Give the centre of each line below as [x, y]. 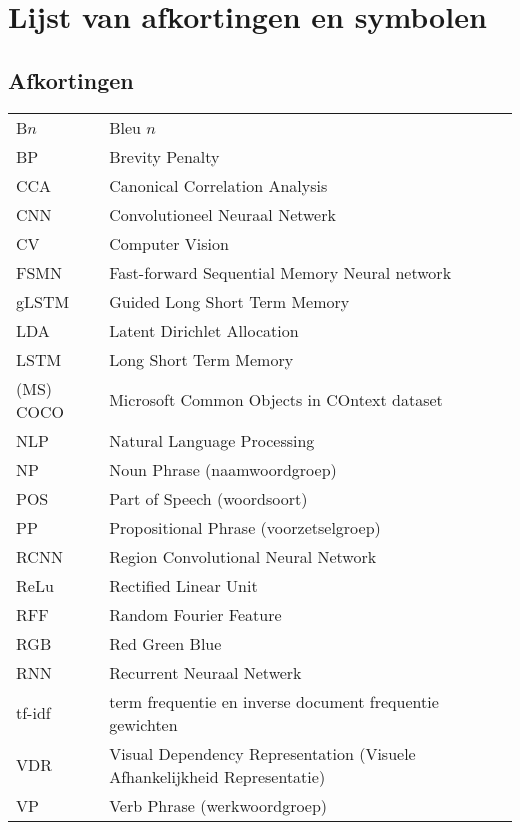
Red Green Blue [165, 643]
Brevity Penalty [164, 156]
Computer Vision [169, 243]
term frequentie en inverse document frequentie [274, 701]
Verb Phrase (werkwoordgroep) [218, 805]
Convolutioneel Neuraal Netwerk [222, 214]
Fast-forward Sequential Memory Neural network [280, 272]
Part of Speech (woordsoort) [208, 498]
